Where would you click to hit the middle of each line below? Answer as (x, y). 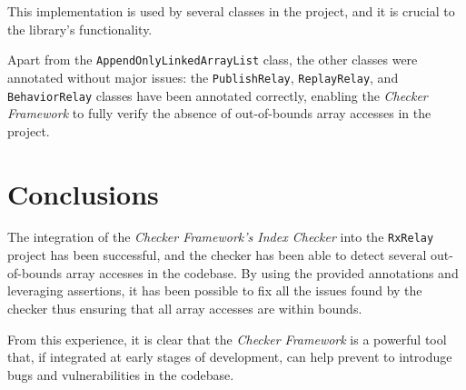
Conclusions (83, 193)
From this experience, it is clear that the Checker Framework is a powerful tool (227, 339)
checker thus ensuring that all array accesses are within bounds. (185, 308)
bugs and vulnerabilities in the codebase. (121, 374)
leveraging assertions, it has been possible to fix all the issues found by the (215, 290)
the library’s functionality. (80, 29)
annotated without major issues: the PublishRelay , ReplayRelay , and (203, 77)
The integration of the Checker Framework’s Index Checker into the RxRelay (221, 237)
